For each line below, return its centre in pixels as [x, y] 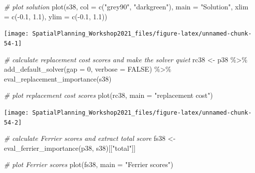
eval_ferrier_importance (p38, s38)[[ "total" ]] [70, 148]
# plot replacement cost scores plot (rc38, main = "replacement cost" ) [108, 95]
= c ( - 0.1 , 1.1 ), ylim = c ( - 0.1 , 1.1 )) [56, 16]
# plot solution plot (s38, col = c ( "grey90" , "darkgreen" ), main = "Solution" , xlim [126, 6]
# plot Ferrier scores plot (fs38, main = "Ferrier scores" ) [89, 164]
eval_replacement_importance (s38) [58, 78]
